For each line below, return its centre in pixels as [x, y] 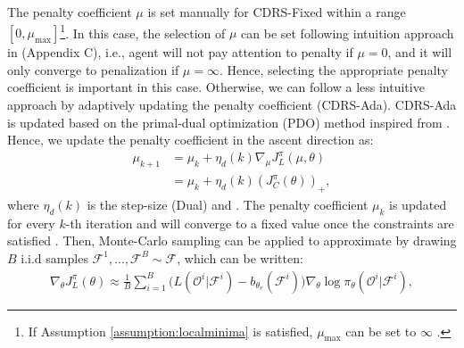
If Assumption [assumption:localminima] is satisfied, [170, 331]
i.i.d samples [54, 257]
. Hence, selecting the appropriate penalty [333, 69]
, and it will [420, 52]
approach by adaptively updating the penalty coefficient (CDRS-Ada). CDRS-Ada [232, 105]
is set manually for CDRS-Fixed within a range [277, 12]
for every [31, 223]
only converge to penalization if [93, 69]
